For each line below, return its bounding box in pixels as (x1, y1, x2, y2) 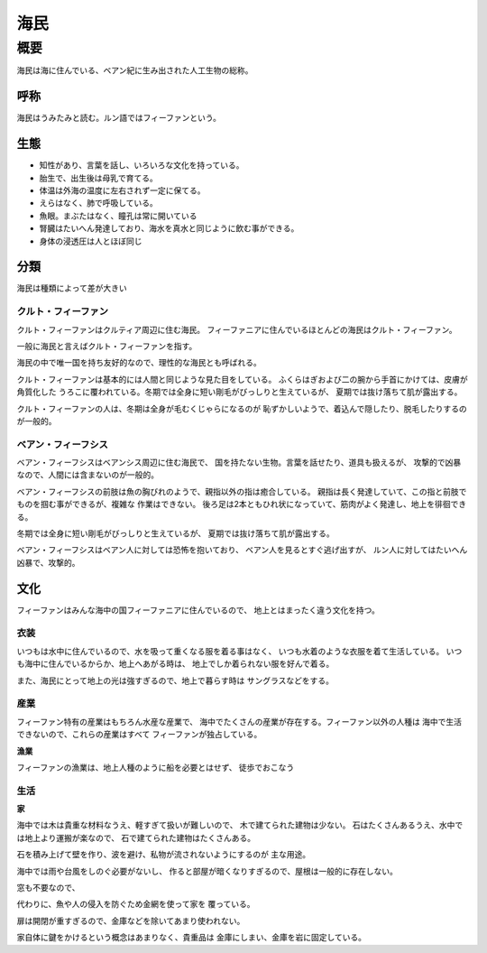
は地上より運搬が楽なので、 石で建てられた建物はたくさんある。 (16, 832, 256, 843)
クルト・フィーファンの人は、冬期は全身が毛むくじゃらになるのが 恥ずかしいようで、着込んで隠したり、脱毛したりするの (16, 402, 468, 414)
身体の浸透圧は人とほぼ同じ (39, 236, 142, 246)
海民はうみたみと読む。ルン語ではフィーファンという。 (16, 113, 221, 124)
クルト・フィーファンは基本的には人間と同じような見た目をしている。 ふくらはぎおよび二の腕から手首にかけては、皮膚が (16, 374, 468, 384)
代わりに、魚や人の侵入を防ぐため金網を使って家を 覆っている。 (16, 899, 256, 910)
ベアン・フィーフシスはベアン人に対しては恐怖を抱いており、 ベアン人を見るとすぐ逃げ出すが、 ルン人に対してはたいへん (16, 544, 468, 555)
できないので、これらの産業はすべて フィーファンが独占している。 (16, 729, 262, 740)
